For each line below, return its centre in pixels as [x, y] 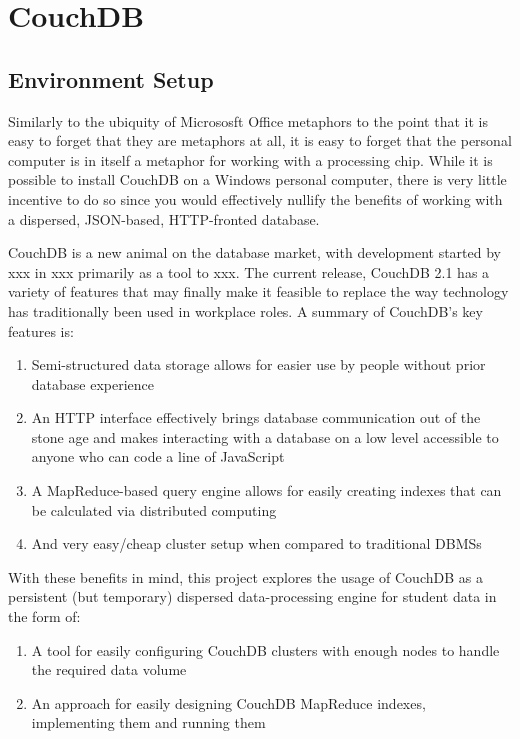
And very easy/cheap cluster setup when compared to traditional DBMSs [256, 543]
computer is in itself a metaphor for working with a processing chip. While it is [250, 159]
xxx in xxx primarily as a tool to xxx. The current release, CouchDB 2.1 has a [249, 271]
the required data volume [109, 669]
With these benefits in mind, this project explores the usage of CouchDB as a [245, 576]
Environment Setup [111, 78]
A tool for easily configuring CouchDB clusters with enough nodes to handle [265, 649]
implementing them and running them [148, 722]
